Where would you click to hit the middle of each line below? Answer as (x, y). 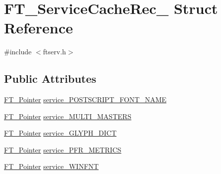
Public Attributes (50, 79)
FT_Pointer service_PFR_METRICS (63, 149)
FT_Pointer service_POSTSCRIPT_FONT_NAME (85, 99)
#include (18, 52)
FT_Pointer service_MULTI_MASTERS (68, 116)
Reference (39, 28)
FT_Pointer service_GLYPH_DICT (60, 133)
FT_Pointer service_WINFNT (52, 166)
